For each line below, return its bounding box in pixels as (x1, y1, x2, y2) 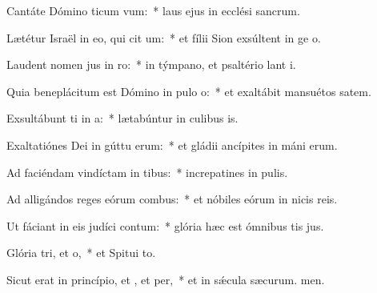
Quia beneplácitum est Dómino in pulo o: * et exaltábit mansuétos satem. (6, 82, 371, 99)
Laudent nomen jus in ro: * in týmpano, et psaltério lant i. (6, 56, 296, 73)
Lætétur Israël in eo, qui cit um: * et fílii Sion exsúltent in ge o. (6, 29, 321, 46)
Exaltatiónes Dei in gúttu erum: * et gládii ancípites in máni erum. (6, 136, 338, 153)
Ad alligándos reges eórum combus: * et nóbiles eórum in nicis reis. (6, 191, 338, 207)
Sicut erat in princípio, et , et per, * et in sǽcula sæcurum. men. (6, 271, 325, 287)
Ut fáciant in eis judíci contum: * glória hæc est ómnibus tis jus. (6, 217, 324, 234)
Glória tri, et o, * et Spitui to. (6, 244, 156, 261)
